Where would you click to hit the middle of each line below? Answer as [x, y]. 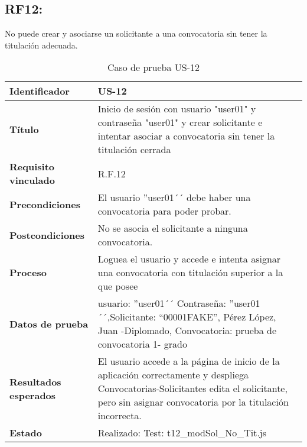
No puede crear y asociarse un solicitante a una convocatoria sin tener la [136, 33]
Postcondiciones [47, 235]
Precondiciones [45, 204]
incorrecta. [120, 416]
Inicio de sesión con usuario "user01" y [177, 109]
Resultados [35, 381]
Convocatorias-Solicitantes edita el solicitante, [192, 388]
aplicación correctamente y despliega [173, 375]
